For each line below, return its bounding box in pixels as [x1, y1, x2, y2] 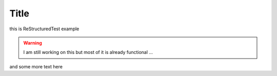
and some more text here [9, 63, 63, 69]
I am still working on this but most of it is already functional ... [23, 49, 153, 55]
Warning [23, 40, 42, 46]
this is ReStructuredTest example [9, 26, 80, 32]
